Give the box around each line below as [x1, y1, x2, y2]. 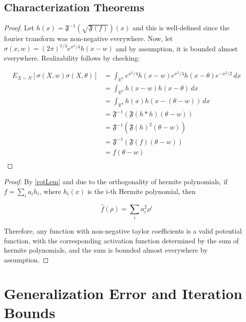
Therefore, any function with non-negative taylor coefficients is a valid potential [4, 226, 242, 236]
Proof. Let [4, 22, 34, 33]
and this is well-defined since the [132, 22, 229, 33]
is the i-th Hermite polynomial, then [87, 186, 196, 196]
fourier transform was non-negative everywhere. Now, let [4, 33, 173, 43]
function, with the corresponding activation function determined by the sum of [4, 235, 239, 245]
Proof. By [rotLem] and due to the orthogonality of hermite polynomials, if [4, 176, 228, 187]
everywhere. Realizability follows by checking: [4, 52, 140, 63]
